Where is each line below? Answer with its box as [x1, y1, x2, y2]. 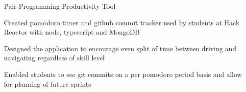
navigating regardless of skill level [4, 53, 105, 63]
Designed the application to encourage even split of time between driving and [4, 43, 237, 53]
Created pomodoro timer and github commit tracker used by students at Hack [4, 17, 240, 27]
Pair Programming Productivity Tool [4, 1, 116, 11]
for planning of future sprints [4, 78, 91, 89]
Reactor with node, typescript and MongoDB [4, 27, 140, 37]
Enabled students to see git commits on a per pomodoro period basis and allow [4, 69, 242, 79]
